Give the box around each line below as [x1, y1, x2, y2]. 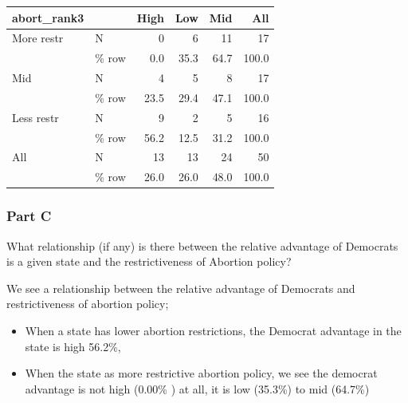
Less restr [12, 109, 59, 125]
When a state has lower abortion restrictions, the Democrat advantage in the [25, 322, 402, 338]
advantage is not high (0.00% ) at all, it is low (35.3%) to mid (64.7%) [25, 380, 370, 397]
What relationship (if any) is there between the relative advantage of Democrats [6, 237, 398, 254]
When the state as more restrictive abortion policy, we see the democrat [25, 365, 378, 381]
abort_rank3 [12, 9, 84, 26]
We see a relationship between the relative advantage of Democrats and [6, 279, 355, 296]
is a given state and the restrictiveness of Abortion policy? [6, 253, 292, 270]
